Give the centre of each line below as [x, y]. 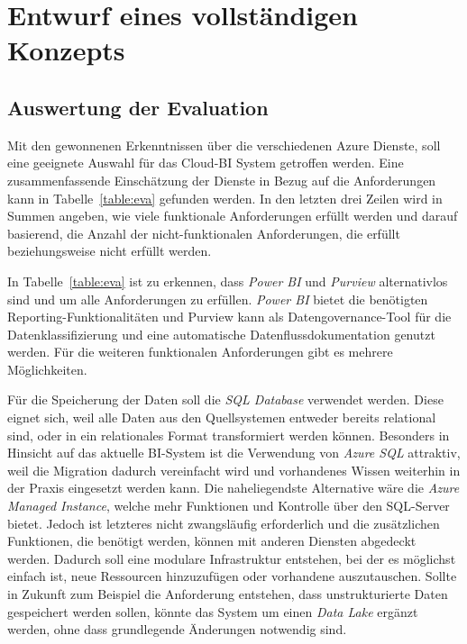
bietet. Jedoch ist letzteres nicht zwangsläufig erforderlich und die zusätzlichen [224, 523]
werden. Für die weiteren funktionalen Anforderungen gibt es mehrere [200, 352]
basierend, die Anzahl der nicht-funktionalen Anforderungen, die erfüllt [204, 233]
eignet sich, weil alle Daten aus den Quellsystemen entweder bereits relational [222, 417]
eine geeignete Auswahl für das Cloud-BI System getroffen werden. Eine [206, 163]
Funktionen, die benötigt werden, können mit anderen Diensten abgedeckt [212, 541]
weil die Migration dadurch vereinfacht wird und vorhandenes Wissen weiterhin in [234, 470]
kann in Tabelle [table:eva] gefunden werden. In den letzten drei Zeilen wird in [225, 198]
